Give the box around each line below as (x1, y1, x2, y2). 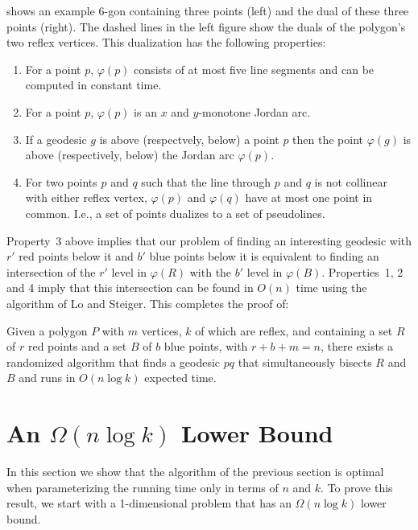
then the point (292, 130, 364, 147)
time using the (296, 279, 367, 296)
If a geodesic (25, 130, 87, 147)
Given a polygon (6, 322, 88, 339)
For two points (25, 173, 97, 190)
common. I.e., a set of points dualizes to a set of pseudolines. (25, 204, 325, 221)
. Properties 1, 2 (321, 263, 404, 280)
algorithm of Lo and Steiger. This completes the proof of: (6, 294, 289, 311)
